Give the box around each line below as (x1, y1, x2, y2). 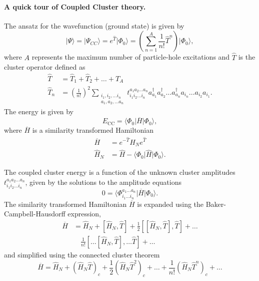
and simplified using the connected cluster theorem (4, 249, 160, 259)
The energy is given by (4, 106, 73, 117)
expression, (67, 208, 101, 219)
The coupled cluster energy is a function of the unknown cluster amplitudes (4, 167, 235, 177)
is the (238, 52, 255, 62)
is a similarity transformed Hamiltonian (32, 125, 154, 135)
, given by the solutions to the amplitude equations (25, 176, 181, 187)
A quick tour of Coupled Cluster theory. (4, 1, 146, 12)
